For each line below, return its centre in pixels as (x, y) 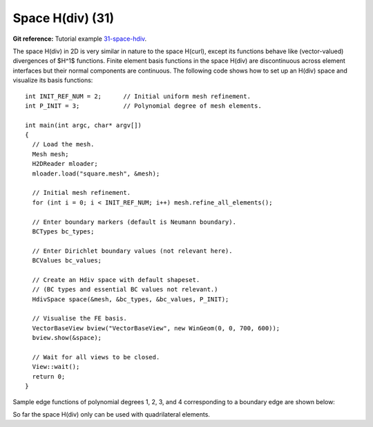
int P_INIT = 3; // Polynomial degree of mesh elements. (143, 106)
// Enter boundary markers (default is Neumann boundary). (134, 222)
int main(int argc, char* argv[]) (83, 125)
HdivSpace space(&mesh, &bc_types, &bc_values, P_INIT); (131, 299)
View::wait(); (56, 367)
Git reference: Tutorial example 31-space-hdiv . (80, 39)
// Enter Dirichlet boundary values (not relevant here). (132, 251)
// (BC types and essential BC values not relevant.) (125, 290)
